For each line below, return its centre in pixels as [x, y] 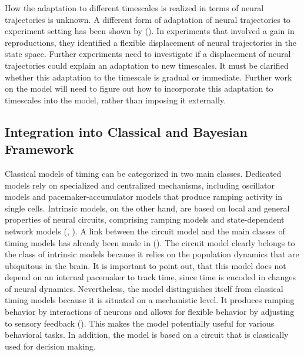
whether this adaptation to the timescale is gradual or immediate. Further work [148, 77]
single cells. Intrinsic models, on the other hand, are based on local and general [147, 208]
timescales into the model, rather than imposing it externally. [116, 100]
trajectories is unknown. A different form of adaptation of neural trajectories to [148, 19]
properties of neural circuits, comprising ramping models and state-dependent [145, 219]
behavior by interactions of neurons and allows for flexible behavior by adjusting [150, 312]
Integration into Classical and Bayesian [126, 131]
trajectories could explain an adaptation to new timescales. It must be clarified [147, 65]
